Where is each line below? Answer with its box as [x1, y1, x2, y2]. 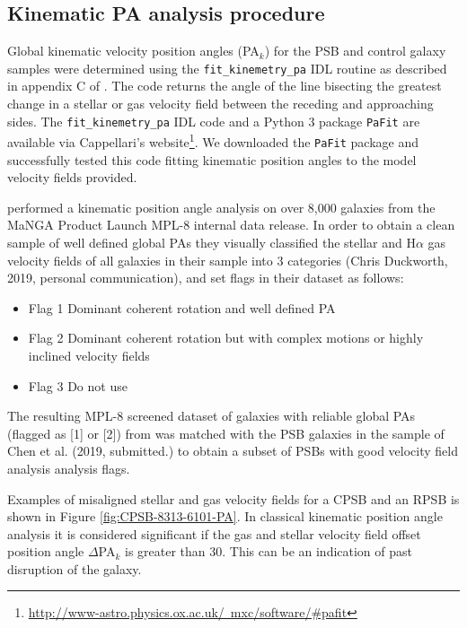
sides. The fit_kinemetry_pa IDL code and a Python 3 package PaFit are [7, 111, 420, 130]
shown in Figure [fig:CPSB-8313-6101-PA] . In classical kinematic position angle [7, 507, 443, 526]
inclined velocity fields [28, 345, 150, 364]
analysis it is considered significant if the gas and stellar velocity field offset [7, 524, 421, 543]
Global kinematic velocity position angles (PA [7, 41, 260, 60]
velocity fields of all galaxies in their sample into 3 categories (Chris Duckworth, [7, 250, 448, 269]
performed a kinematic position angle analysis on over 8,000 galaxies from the [7, 197, 436, 216]
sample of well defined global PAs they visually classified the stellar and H [7, 232, 416, 251]
